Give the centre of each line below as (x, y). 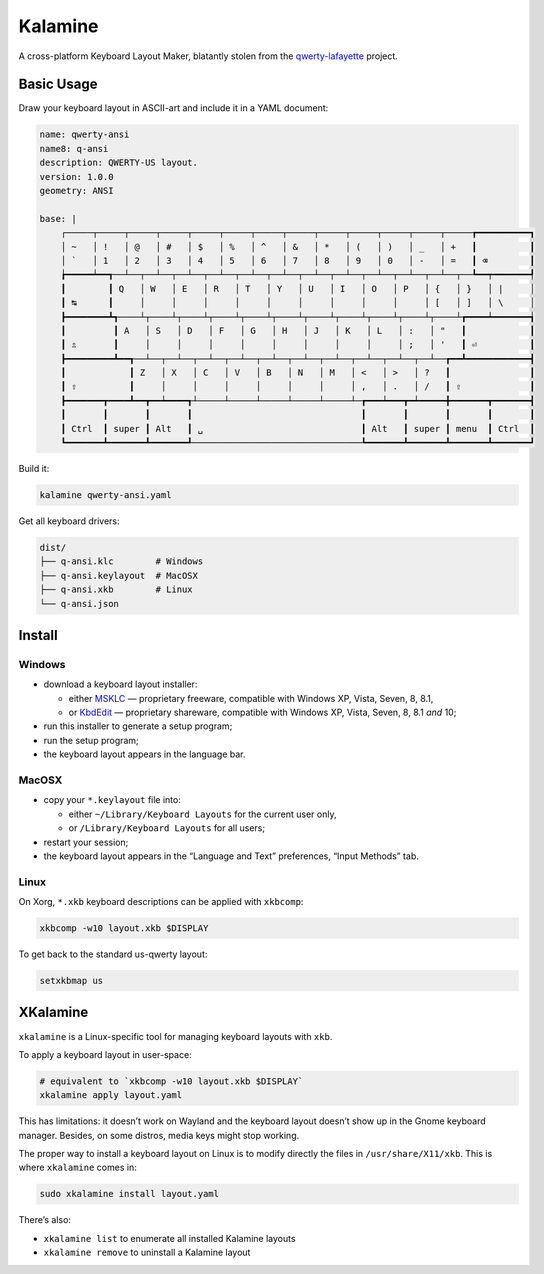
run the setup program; (91, 740)
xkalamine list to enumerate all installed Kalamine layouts (169, 1238)
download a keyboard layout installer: (120, 684)
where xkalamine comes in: (77, 1167)
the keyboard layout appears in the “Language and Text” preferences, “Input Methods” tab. (231, 856)
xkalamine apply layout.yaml (111, 1095)
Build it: (34, 469)
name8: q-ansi (74, 148)
